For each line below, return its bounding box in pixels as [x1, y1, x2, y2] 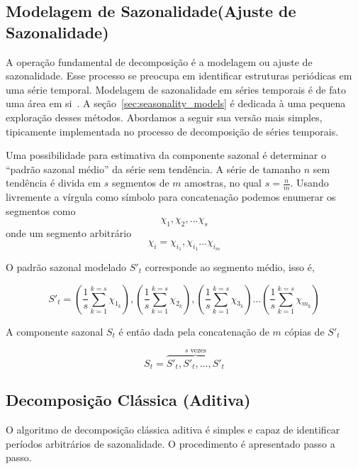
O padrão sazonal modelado [6, 259, 127, 274]
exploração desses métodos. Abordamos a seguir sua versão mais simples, [6, 109, 323, 124]
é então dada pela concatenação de [118, 324, 269, 338]
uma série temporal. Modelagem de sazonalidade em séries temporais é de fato [6, 82, 346, 96]
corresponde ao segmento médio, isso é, [145, 259, 315, 274]
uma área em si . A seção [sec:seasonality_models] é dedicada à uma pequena [6, 96, 346, 111]
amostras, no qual [184, 175, 262, 190]
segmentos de [112, 175, 169, 190]
